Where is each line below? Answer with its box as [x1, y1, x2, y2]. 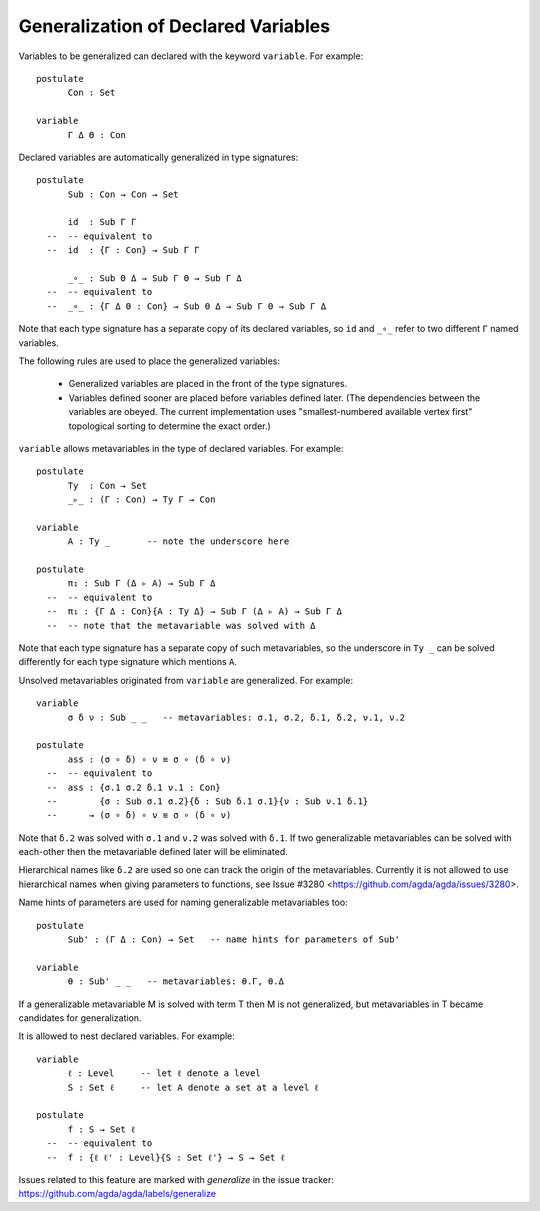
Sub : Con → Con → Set [67, 188, 179, 200]
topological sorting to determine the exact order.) [68, 420, 272, 432]
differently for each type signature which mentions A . [18, 656, 237, 668]
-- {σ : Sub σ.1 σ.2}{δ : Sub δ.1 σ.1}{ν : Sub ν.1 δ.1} [46, 795, 369, 807]
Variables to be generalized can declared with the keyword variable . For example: [18, 50, 364, 62]
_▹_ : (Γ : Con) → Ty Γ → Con [67, 494, 216, 505]
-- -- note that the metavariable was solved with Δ [46, 620, 316, 631]
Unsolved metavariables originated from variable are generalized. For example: [18, 674, 354, 686]
